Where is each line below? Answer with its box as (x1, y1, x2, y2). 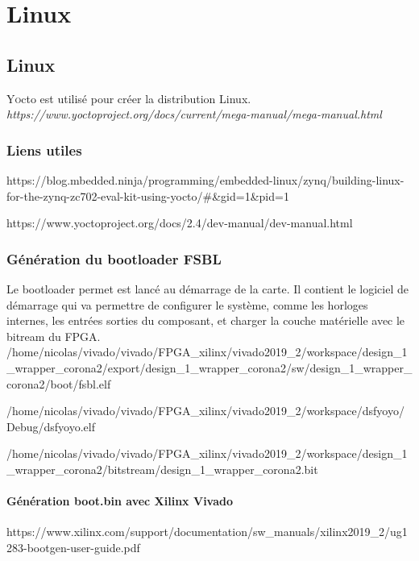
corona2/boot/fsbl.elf (6, 375, 111, 392)
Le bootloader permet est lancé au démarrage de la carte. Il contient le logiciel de (6, 280, 409, 297)
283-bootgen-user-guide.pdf (6, 538, 140, 555)
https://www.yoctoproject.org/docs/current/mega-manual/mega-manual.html (6, 106, 382, 123)
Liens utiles (6, 139, 82, 160)
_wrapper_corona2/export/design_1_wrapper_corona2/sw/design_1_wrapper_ (6, 359, 413, 376)
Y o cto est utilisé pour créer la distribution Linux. (6, 89, 251, 106)
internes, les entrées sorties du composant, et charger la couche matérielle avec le (6, 312, 405, 329)
